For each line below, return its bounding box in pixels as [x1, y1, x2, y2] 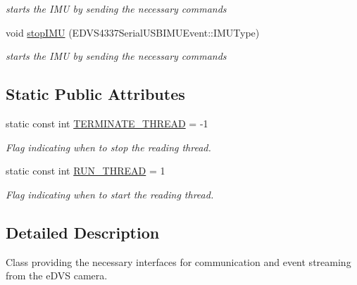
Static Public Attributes [6, 83, 185, 105]
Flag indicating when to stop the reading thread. [6, 139, 211, 154]
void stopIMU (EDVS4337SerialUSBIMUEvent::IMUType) [6, 25, 260, 39]
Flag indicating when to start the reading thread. [6, 186, 214, 201]
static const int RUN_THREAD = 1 [6, 163, 165, 178]
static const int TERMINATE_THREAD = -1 [6, 115, 208, 130]
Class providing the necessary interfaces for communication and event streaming [6, 254, 351, 269]
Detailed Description [6, 221, 160, 243]
